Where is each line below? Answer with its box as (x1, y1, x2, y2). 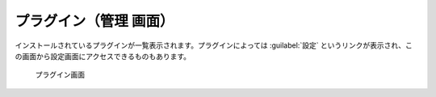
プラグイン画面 (35, 70, 85, 80)
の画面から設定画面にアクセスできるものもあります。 (15, 51, 191, 61)
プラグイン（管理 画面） (15, 12, 174, 30)
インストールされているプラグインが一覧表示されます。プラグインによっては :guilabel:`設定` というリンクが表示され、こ (15, 40, 413, 50)
